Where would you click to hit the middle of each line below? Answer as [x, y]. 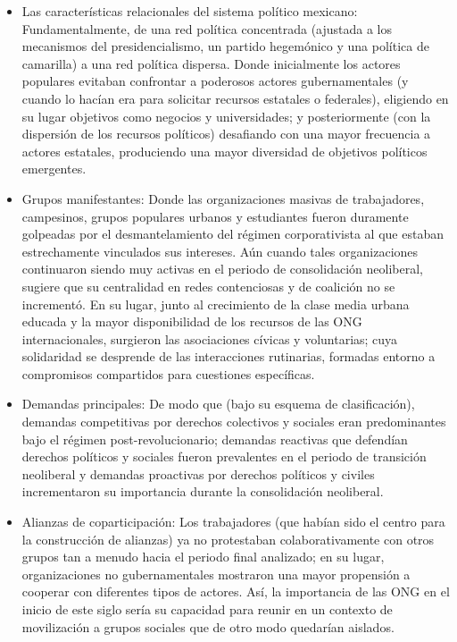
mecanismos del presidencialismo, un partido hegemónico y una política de [225, 46]
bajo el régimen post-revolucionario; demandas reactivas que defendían [215, 439]
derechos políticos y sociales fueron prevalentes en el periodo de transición [224, 456]
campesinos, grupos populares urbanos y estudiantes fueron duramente [215, 216]
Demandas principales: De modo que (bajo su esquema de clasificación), [218, 404]
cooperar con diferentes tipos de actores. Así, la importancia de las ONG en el [236, 591]
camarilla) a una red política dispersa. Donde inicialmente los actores [211, 63]
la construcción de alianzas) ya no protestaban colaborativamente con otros [228, 539]
